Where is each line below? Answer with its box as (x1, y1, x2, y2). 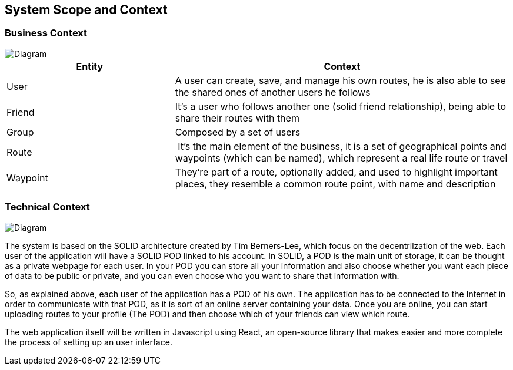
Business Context (5, 27, 88, 39)
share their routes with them (175, 112, 299, 124)
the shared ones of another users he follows (175, 86, 371, 98)
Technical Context (5, 201, 90, 213)
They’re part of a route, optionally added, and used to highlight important (175, 166, 498, 178)
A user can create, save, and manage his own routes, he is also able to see (175, 74, 506, 86)
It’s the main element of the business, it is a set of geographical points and (178, 140, 507, 152)
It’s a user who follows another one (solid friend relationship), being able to (175, 100, 507, 112)
